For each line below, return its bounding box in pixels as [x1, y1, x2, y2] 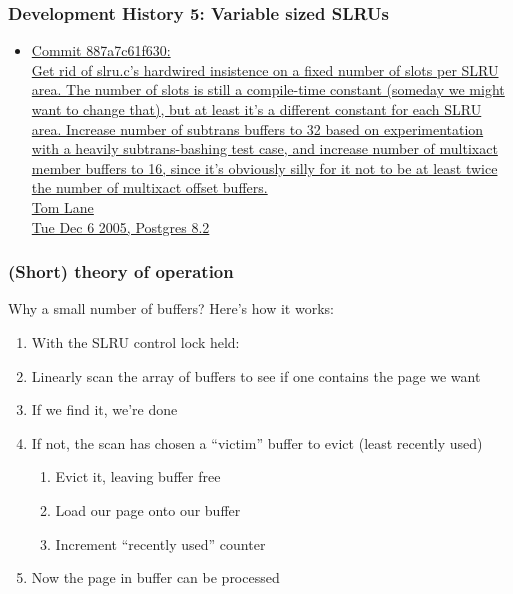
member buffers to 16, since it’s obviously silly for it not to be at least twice [31, 157, 498, 178]
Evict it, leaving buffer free [55, 466, 221, 487]
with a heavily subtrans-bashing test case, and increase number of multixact [31, 138, 498, 159]
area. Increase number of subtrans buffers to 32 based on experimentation [31, 118, 484, 139]
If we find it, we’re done [31, 399, 178, 420]
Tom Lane [31, 196, 94, 217]
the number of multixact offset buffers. [31, 177, 268, 198]
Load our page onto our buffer [55, 499, 241, 520]
